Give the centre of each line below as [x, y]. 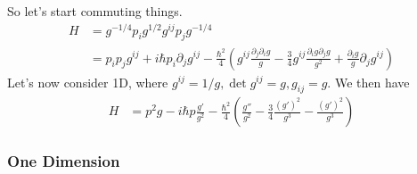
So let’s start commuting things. [95, 11]
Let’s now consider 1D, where [88, 82]
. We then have [368, 82]
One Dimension [64, 161]
